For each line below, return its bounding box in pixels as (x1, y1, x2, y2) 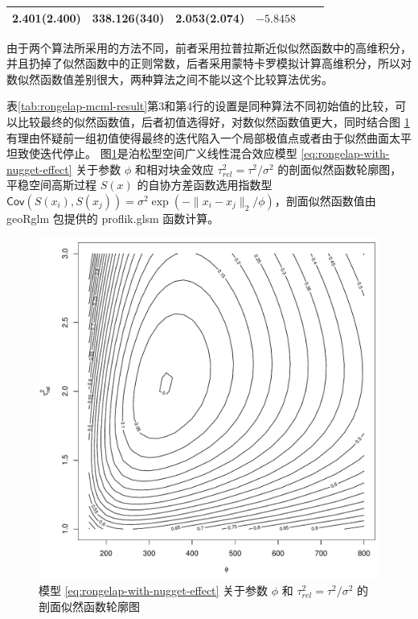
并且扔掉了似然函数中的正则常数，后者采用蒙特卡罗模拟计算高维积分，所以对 (6, 55, 412, 72)
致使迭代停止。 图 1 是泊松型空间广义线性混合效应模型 (17, 145, 297, 162)
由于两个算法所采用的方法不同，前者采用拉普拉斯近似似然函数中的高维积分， (6, 39, 412, 56)
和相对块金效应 (135, 160, 215, 177)
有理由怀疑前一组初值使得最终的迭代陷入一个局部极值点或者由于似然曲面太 (6, 129, 400, 146)
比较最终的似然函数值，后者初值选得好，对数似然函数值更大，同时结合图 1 (17, 113, 410, 130)
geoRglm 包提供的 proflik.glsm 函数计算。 (6, 209, 219, 226)
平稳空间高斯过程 (6, 176, 96, 193)
